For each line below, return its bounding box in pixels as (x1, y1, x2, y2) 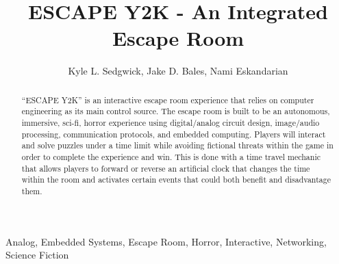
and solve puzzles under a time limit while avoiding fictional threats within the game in (21, 140, 334, 151)
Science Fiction (5, 248, 69, 262)
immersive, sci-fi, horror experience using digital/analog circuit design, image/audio (21, 117, 320, 129)
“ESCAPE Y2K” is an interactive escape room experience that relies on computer (21, 94, 314, 105)
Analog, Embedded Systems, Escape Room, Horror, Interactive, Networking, (5, 234, 327, 248)
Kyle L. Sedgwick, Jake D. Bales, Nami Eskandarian (68, 64, 288, 78)
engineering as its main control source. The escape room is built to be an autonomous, (21, 105, 330, 117)
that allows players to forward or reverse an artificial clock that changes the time (21, 162, 310, 174)
